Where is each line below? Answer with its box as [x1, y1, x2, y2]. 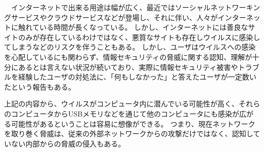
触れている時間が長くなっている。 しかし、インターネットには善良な [18, 22, 248, 32]
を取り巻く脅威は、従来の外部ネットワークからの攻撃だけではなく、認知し [4, 128, 253, 139]
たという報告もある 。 [4, 81, 75, 92]
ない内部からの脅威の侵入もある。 [11, 138, 125, 148]
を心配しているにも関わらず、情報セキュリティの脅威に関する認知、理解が [4, 51, 252, 62]
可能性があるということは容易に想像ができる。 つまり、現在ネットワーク [11, 118, 255, 129]
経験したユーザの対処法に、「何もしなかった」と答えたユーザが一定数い [18, 71, 257, 82]
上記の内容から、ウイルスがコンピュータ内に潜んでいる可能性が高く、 [4, 98, 239, 109]
